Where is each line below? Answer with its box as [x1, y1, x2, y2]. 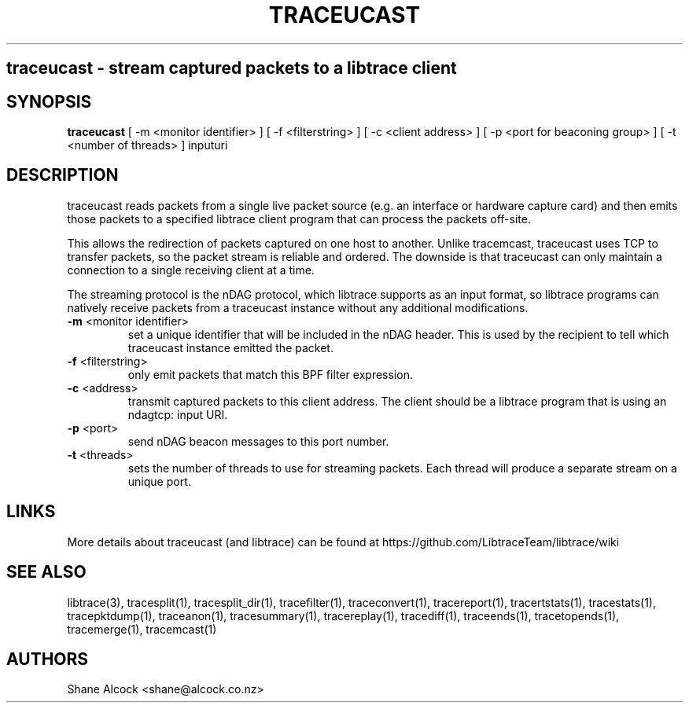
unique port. [127, 474, 191, 488]
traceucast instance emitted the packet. [127, 340, 333, 354]
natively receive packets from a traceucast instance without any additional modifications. [67, 300, 529, 314]
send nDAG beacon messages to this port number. [127, 434, 389, 448]
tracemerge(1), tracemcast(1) [67, 622, 217, 636]
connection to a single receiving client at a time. [67, 263, 315, 277]
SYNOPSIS [6, 91, 92, 112]
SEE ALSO [6, 562, 87, 582]
